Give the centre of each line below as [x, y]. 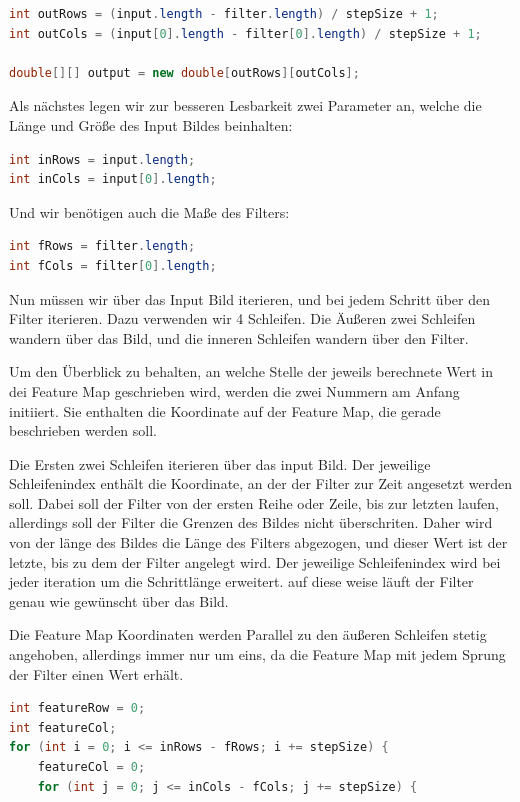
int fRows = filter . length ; [102, 246]
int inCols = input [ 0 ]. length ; [113, 179]
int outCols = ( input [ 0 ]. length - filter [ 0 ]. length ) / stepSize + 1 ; [245, 33]
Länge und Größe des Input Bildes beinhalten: [151, 124]
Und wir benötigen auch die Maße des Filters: [149, 211]
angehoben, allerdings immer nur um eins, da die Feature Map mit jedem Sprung [257, 654]
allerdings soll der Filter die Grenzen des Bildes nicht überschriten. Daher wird [251, 522]
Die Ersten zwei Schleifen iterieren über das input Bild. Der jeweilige [220, 463]
